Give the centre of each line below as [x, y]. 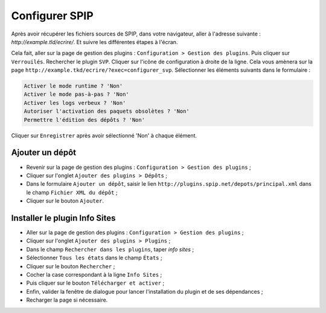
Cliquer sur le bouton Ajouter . [65, 201]
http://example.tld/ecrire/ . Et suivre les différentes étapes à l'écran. [94, 42]
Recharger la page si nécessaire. [67, 300]
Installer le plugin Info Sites [63, 218]
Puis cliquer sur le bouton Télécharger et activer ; [95, 283]
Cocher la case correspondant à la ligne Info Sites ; [94, 274]
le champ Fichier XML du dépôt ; [72, 192]
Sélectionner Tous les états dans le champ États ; [94, 258]
